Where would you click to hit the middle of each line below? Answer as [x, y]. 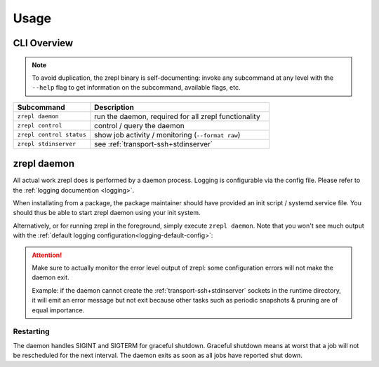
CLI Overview [43, 43]
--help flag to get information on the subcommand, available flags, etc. [136, 88]
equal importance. [58, 310]
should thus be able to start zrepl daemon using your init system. [107, 213]
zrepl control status [52, 135]
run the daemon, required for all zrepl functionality [177, 116]
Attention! [47, 255]
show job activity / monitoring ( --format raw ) [167, 134]
